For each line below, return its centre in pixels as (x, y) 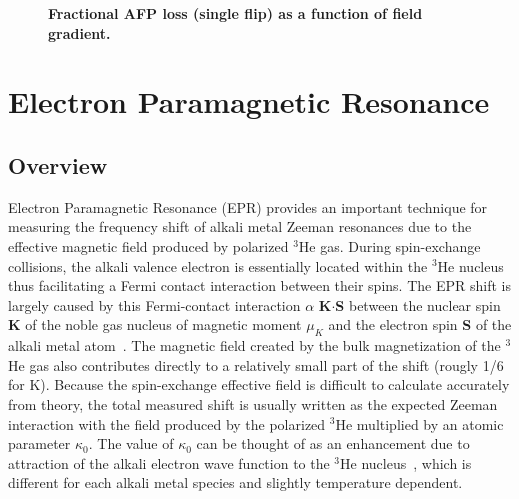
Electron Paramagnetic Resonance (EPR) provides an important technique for (248, 206)
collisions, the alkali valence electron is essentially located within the (218, 265)
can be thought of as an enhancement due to (333, 443)
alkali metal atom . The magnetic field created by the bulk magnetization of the (254, 345)
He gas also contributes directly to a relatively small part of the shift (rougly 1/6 (256, 364)
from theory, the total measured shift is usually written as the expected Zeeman (253, 403)
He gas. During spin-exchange (389, 245)
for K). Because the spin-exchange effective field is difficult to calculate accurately (259, 384)
